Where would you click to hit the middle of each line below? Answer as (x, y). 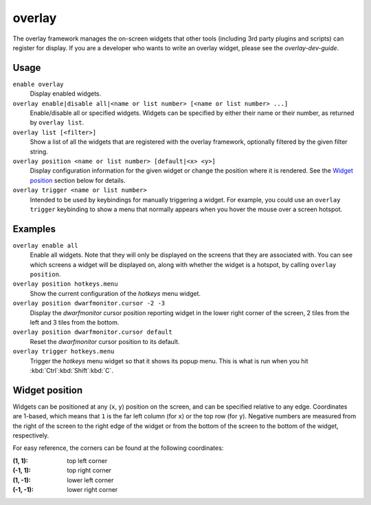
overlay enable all (45, 245)
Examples (34, 229)
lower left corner (90, 480)
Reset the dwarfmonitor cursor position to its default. (105, 341)
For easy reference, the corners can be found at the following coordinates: (118, 448)
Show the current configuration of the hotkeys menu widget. (115, 293)
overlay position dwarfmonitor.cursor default (92, 332)
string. (39, 151)
